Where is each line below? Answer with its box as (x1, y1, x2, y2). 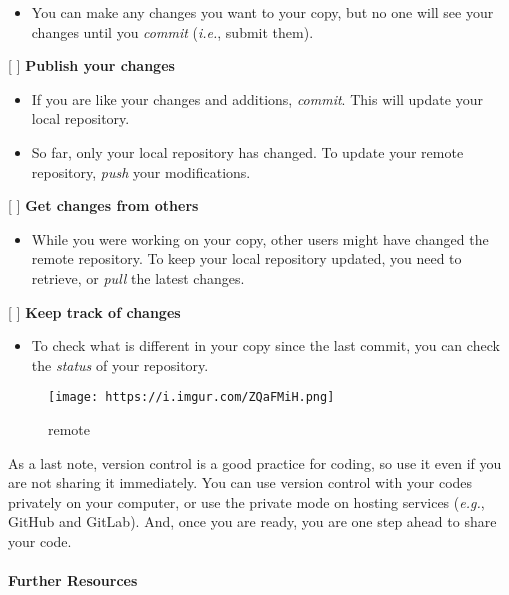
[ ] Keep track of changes (8, 301, 181, 322)
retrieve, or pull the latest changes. (31, 267, 245, 288)
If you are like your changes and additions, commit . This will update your (31, 88, 483, 109)
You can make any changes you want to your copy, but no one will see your (31, 2, 494, 22)
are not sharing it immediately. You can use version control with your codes (8, 472, 473, 493)
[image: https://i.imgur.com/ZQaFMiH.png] (48, 390, 335, 405)
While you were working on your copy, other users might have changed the (31, 228, 489, 249)
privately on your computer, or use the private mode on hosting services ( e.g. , (8, 491, 485, 512)
